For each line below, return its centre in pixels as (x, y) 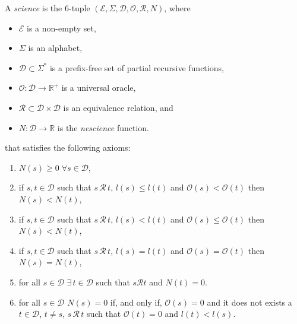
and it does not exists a (249, 302)
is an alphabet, (55, 48)
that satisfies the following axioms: (68, 147)
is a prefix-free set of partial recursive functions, (137, 67)
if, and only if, (136, 302)
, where (177, 8)
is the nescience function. (103, 127)
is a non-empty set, (61, 28)
